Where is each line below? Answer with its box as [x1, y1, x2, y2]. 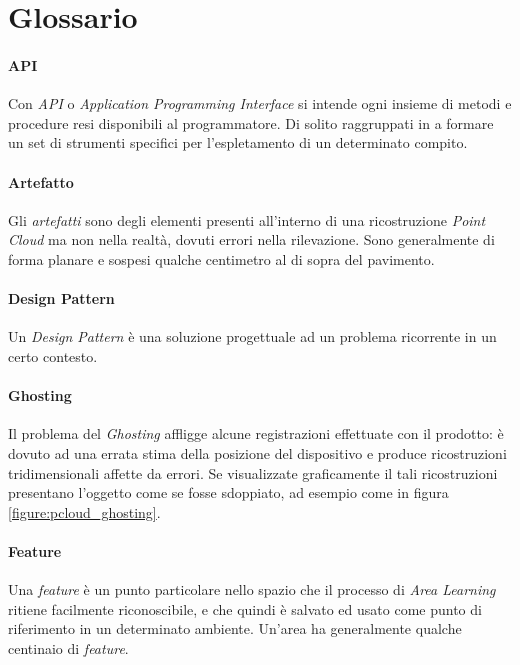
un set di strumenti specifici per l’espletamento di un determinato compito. [8, 132, 468, 153]
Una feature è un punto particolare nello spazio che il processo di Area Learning [8, 579, 496, 600]
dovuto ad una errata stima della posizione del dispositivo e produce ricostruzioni [8, 442, 507, 463]
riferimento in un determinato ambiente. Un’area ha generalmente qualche [8, 618, 462, 639]
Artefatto [8, 171, 74, 192]
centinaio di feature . [8, 637, 129, 658]
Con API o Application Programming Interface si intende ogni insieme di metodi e [8, 93, 512, 114]
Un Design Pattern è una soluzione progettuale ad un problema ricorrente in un [8, 326, 497, 347]
